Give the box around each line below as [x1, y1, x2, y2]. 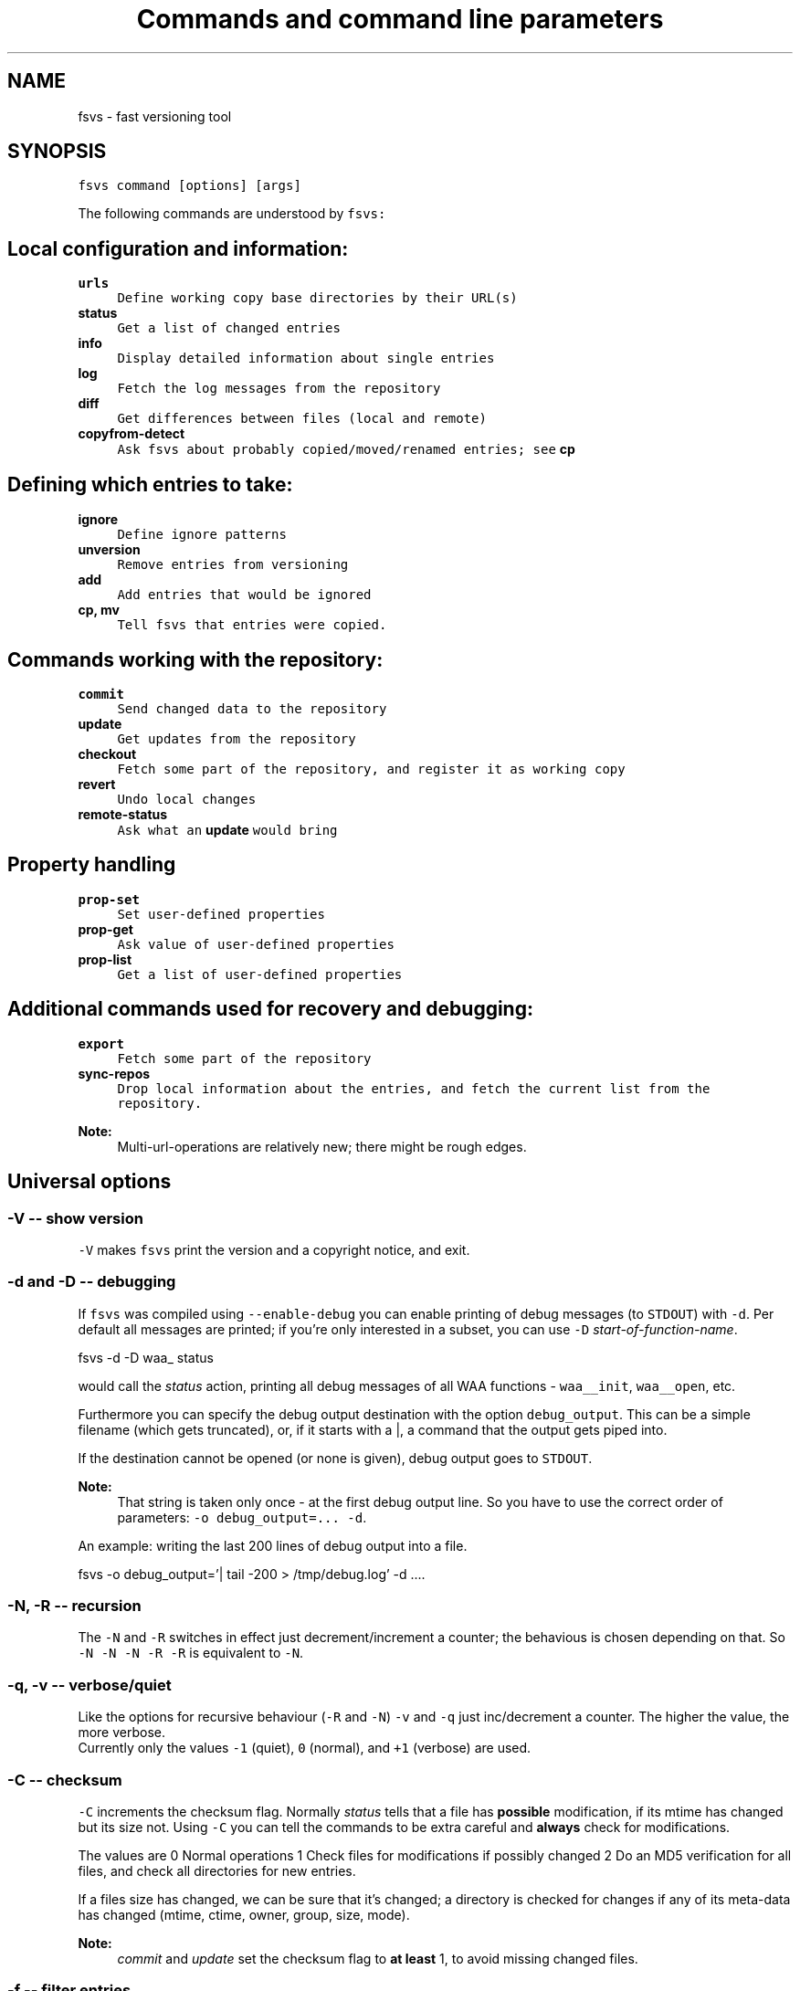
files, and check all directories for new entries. [78, 1862, 356, 1879]
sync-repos [78, 1065, 151, 1081]
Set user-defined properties [117, 906, 325, 922]
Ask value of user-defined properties [117, 936, 395, 952]
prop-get [78, 921, 133, 937]
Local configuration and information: [7, 237, 349, 260]
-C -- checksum [7, 1770, 122, 1789]
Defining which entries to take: [7, 472, 293, 496]
